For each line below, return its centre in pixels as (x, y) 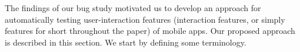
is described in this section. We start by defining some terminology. (126, 42)
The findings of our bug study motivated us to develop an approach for (133, 8)
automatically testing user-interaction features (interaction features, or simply (145, 19)
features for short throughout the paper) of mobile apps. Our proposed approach (150, 31)
